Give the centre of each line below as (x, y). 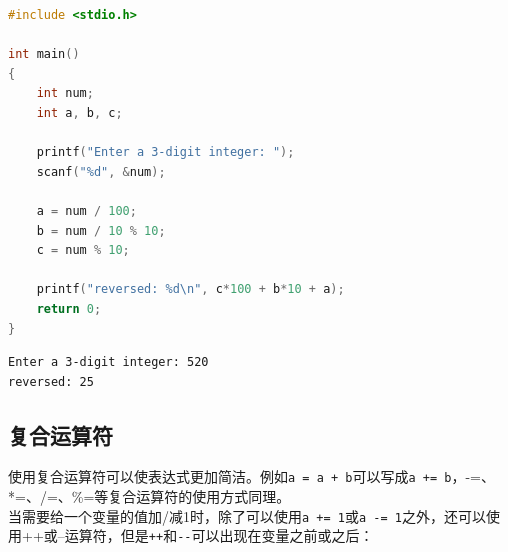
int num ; (65, 93)
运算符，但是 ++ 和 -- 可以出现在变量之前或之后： (219, 535)
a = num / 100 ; (86, 210)
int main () (44, 54)
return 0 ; (69, 308)
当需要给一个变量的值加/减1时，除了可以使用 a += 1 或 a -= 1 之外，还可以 (247, 515)
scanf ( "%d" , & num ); (101, 171)
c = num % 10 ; (83, 250)
